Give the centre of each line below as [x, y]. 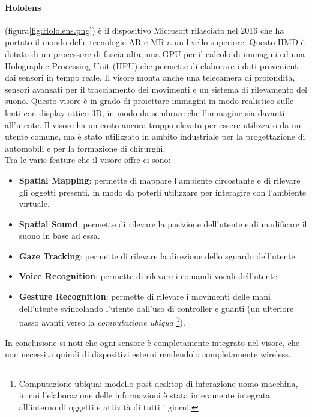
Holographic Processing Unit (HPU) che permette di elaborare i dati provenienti [153, 65]
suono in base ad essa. [59, 236]
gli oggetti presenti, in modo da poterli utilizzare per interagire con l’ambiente [163, 192]
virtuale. [34, 204]
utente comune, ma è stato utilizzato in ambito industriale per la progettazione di [155, 136]
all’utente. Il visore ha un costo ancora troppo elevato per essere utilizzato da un [153, 124]
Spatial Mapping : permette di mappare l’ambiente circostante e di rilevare [160, 180]
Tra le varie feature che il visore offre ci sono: [88, 160]
